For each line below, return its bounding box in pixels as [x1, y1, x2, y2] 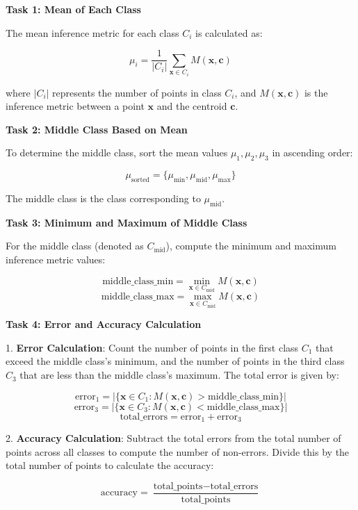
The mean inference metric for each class [6, 25, 179, 40]
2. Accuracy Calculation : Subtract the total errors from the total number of [6, 431, 341, 445]
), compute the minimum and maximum [165, 238, 336, 253]
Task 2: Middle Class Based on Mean [6, 122, 188, 136]
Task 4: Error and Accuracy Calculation [6, 317, 202, 331]
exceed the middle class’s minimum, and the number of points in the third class [6, 354, 345, 368]
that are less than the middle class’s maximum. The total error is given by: [19, 368, 339, 382]
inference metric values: [6, 252, 106, 266]
